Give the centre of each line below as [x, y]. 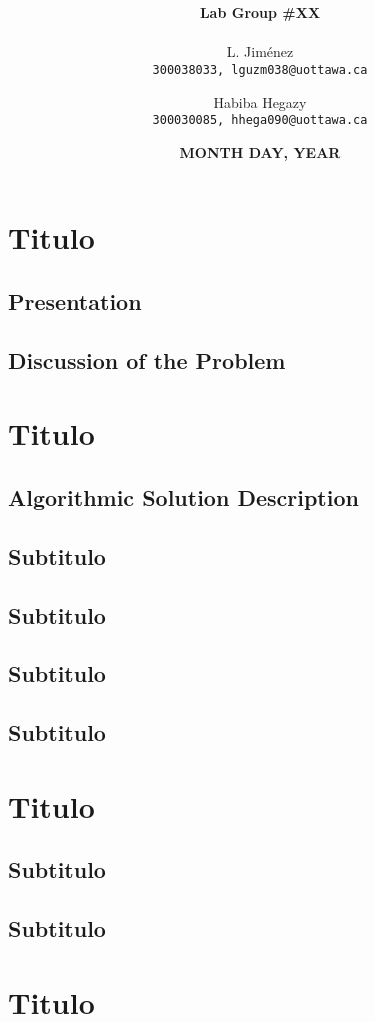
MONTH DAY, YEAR [260, 151]
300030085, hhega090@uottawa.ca [260, 120]
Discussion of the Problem [147, 359]
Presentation [75, 301]
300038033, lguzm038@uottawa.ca [260, 69]
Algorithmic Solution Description [183, 496]
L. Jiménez [260, 51]
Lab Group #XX [260, 12]
